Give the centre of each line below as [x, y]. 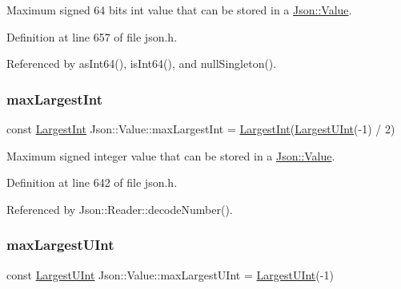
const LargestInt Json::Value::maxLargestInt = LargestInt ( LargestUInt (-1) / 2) [201, 129]
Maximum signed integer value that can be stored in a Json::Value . [171, 155]
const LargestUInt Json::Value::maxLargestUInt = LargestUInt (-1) [170, 274]
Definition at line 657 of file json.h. [92, 36]
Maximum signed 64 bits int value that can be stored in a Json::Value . [179, 10]
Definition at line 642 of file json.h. [92, 182]
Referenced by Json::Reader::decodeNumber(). [120, 209]
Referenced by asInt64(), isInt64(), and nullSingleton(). [142, 63]
